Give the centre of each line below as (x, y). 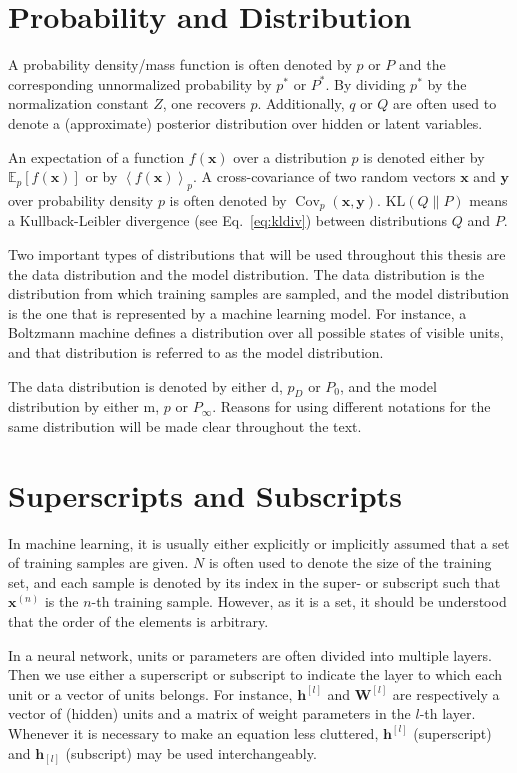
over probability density (81, 199)
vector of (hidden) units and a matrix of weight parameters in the (209, 713)
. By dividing (365, 83)
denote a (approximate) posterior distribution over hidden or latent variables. (245, 122)
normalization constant (78, 103)
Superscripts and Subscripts (205, 494)
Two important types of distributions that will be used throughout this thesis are (257, 253)
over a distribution (290, 156)
